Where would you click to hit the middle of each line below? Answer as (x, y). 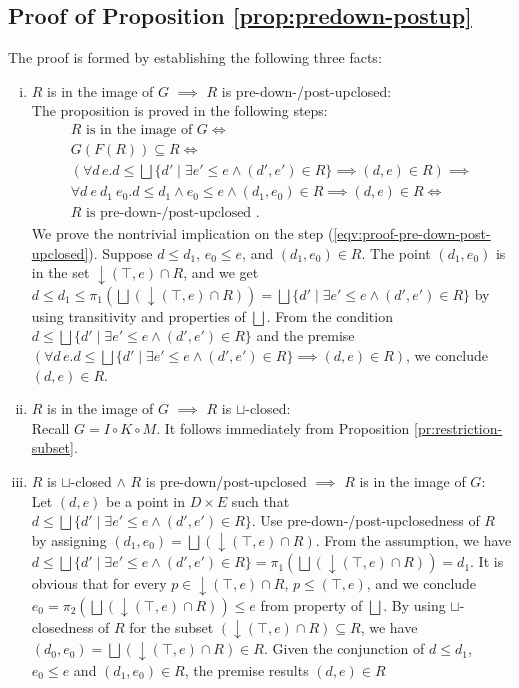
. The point (396, 252)
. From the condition (329, 315)
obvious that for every (99, 583)
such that (260, 500)
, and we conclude (421, 583)
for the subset (171, 626)
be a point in (146, 500)
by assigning (69, 539)
